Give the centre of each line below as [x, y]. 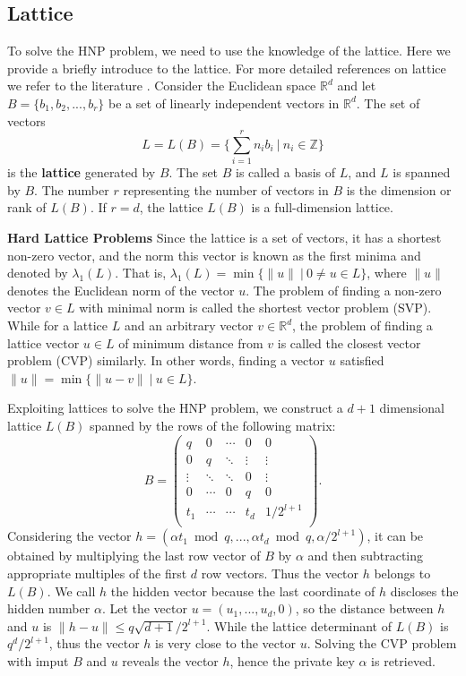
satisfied [362, 360]
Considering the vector [69, 536]
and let [357, 86]
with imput [38, 660]
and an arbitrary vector [189, 325]
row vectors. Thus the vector [280, 573]
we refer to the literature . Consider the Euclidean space [162, 86]
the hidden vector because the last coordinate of [243, 590]
